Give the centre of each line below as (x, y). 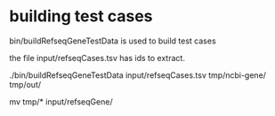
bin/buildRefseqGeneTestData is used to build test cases (113, 41)
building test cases (81, 16)
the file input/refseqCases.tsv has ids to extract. (97, 58)
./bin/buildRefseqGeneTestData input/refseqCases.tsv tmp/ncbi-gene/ (138, 75)
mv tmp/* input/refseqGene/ (61, 101)
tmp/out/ (25, 84)
